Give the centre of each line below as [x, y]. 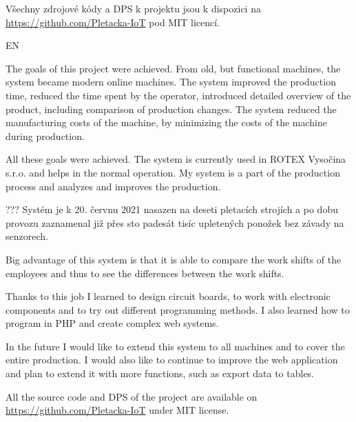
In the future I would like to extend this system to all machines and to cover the [175, 346]
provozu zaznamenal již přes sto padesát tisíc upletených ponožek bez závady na [175, 222]
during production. [45, 135]
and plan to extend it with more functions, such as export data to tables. [160, 373]
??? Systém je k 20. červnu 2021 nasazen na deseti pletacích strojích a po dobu [172, 209]
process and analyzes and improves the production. [113, 186]
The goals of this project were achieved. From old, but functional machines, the [173, 68]
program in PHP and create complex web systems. [112, 323]
